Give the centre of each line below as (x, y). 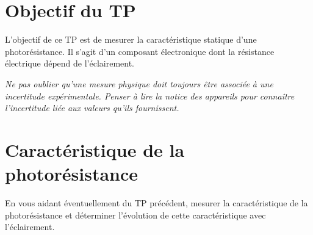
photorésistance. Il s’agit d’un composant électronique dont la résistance (140, 51)
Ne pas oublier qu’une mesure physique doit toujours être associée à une (139, 83)
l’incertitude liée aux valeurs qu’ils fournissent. (92, 108)
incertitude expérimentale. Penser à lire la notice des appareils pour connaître (150, 96)
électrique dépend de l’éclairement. (70, 63)
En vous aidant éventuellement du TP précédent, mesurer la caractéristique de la (156, 203)
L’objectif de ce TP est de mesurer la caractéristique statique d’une (131, 39)
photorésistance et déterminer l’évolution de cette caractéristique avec (135, 215)
